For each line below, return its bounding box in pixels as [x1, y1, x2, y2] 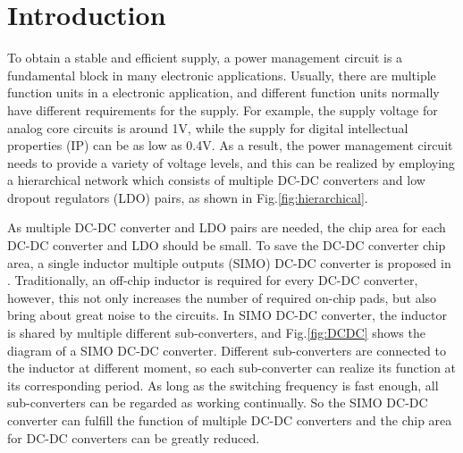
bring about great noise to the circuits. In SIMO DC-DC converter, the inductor [7, 306, 447, 324]
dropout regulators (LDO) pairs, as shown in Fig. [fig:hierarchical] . [7, 188, 368, 206]
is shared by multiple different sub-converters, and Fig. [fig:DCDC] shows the [7, 323, 425, 342]
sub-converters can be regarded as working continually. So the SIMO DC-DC [7, 393, 428, 412]
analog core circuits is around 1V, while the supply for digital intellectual [7, 118, 408, 137]
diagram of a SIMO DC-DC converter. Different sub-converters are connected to [7, 340, 446, 359]
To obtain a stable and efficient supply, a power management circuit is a [7, 48, 403, 67]
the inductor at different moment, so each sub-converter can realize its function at [7, 358, 457, 377]
